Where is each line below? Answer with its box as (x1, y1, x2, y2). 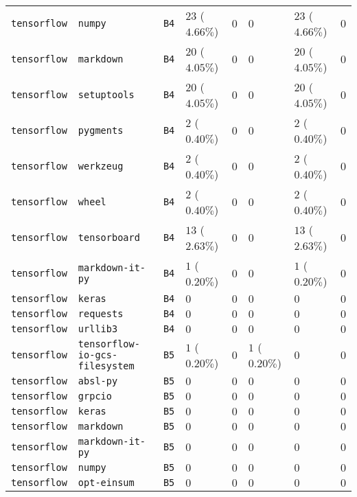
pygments (78, 125, 124, 136)
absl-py (78, 375, 118, 386)
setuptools (78, 89, 135, 100)
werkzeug (78, 161, 124, 172)
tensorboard (78, 232, 140, 243)
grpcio (78, 391, 112, 402)
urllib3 (78, 323, 118, 334)
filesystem (78, 360, 135, 371)
